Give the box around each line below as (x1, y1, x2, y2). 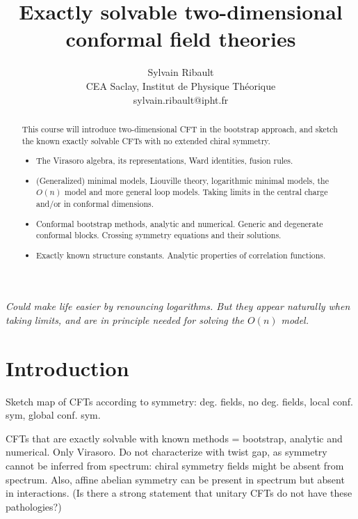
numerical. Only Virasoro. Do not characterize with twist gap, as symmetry (6, 444, 327, 459)
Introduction (6, 353, 129, 382)
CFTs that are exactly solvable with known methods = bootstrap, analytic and (6, 431, 343, 445)
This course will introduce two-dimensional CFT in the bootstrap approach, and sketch (22, 123, 338, 134)
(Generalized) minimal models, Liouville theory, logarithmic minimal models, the (36, 174, 329, 186)
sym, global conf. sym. (6, 408, 101, 422)
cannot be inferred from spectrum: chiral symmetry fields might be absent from (6, 458, 344, 473)
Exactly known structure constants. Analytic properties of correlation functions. (36, 249, 326, 261)
